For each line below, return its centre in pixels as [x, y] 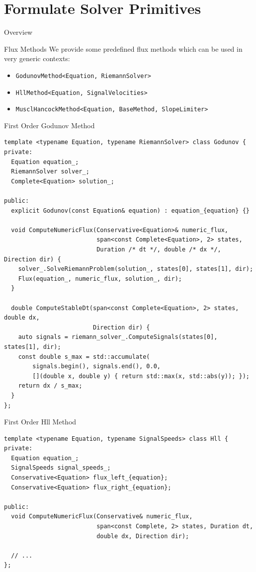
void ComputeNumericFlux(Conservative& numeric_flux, [102, 517]
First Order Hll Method [40, 422]
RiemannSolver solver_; [50, 172]
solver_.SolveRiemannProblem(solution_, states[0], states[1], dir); [136, 269]
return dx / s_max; [50, 386]
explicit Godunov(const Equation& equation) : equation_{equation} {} [130, 210]
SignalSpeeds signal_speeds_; [61, 468]
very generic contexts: [37, 58]
